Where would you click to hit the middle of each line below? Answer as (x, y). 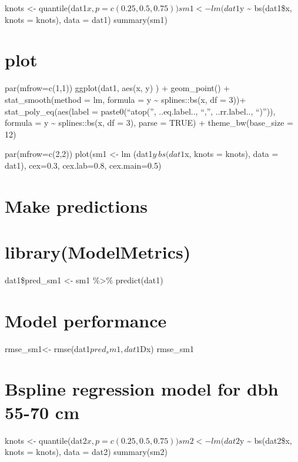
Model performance (86, 320)
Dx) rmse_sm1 (167, 348)
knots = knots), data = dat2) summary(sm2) (86, 452)
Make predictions (76, 205)
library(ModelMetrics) (98, 252)
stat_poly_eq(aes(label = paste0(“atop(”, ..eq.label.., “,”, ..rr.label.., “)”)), (140, 111)
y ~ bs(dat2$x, (266, 440)
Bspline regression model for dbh (142, 389)
